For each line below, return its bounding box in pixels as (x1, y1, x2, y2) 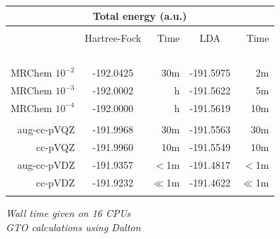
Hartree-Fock (84, 30, 142, 45)
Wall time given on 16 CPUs (6, 205, 130, 220)
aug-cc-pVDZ (17, 157, 75, 172)
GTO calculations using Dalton (6, 219, 141, 234)
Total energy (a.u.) (93, 8, 187, 23)
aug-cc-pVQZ (17, 122, 75, 137)
